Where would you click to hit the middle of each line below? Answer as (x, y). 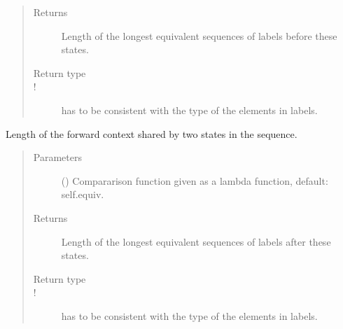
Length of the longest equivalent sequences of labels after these (196, 241)
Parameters (57, 157)
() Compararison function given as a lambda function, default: (195, 180)
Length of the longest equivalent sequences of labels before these (199, 35)
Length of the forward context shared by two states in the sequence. (152, 133)
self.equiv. (83, 194)
